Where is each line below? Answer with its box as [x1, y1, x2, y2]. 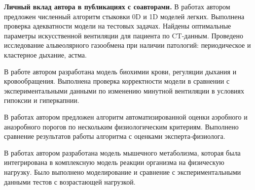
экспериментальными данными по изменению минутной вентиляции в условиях [4, 85, 244, 95]
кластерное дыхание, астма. [4, 49, 87, 60]
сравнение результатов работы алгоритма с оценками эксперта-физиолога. [4, 131, 225, 141]
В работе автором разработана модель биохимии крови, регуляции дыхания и [4, 66, 237, 76]
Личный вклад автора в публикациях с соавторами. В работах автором [4, 1, 230, 11]
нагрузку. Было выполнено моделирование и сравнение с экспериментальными [4, 166, 241, 177]
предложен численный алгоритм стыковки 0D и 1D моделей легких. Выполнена [4, 11, 245, 21]
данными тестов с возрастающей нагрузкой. [4, 176, 136, 187]
